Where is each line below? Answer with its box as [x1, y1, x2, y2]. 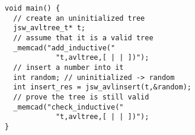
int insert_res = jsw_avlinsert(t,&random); [13, 83, 191, 92]
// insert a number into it [13, 63, 124, 72]
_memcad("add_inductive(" [13, 43, 116, 52]
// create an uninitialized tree [13, 14, 145, 22]
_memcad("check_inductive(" [13, 102, 124, 111]
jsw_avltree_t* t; [13, 24, 86, 33]
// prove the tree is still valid [13, 92, 149, 101]
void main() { [5, 4, 60, 12]
